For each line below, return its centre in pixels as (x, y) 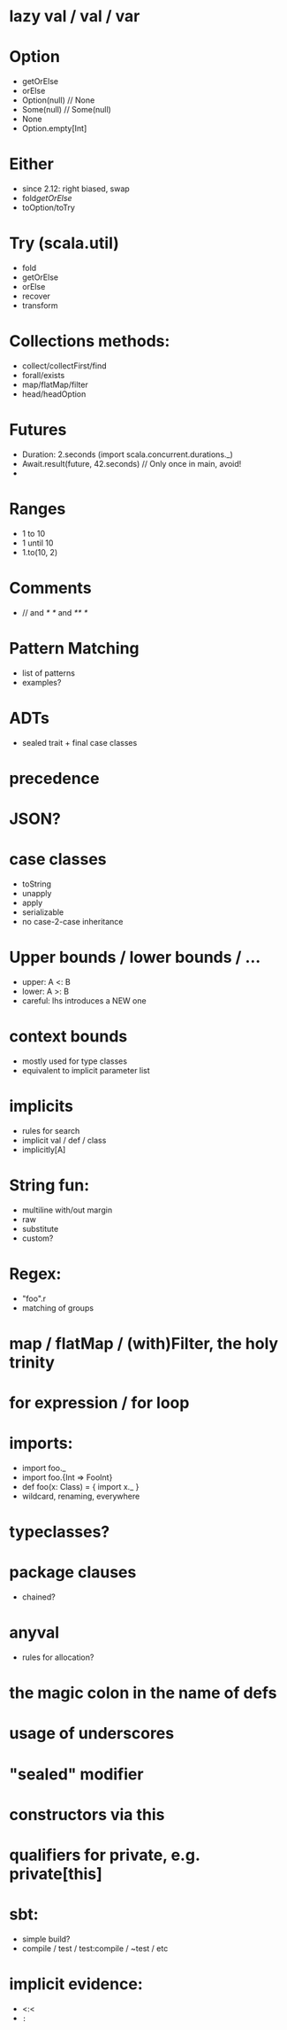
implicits (41, 1106)
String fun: (49, 1185)
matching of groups (58, 1307)
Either (32, 164)
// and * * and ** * (55, 612)
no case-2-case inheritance (72, 921)
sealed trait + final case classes (79, 742)
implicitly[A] (44, 1150)
